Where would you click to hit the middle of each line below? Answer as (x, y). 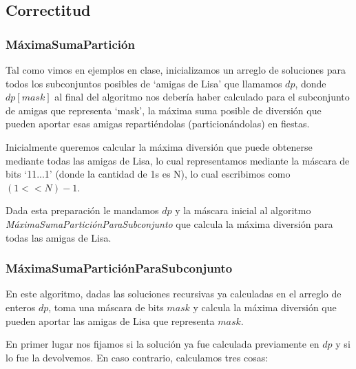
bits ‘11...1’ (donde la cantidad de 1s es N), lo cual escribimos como (148, 174)
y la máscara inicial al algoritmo (243, 210)
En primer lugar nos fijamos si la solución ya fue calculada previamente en (163, 344)
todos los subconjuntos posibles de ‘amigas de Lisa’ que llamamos (144, 83)
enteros (21, 307)
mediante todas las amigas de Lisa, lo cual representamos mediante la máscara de (178, 160)
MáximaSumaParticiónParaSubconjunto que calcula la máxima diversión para (169, 223)
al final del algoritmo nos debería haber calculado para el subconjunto (202, 97)
